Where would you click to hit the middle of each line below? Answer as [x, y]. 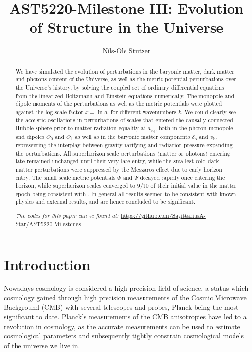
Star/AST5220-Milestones [48, 224]
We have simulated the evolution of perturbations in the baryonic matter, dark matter [125, 71]
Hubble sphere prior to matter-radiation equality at [81, 128]
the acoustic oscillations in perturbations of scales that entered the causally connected [124, 120]
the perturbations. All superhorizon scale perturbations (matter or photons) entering [123, 153]
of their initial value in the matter [194, 186]
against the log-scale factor [49, 111]
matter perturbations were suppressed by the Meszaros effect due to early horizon [119, 169]
